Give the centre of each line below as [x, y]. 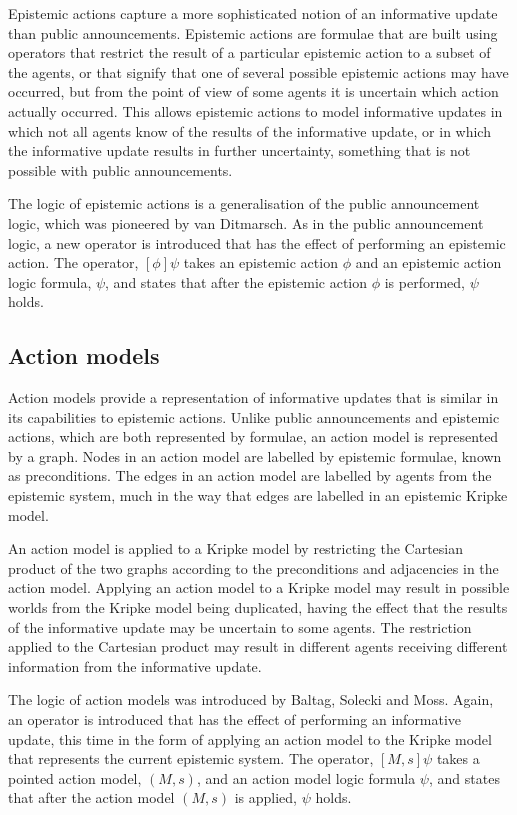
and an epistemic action [428, 262]
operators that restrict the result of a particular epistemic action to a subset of [249, 52]
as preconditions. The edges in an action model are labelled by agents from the [250, 475]
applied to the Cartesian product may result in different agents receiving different [258, 646]
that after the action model [91, 797]
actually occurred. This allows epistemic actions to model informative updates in [255, 110]
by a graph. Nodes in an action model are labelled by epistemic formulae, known [255, 455]
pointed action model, [75, 777]
